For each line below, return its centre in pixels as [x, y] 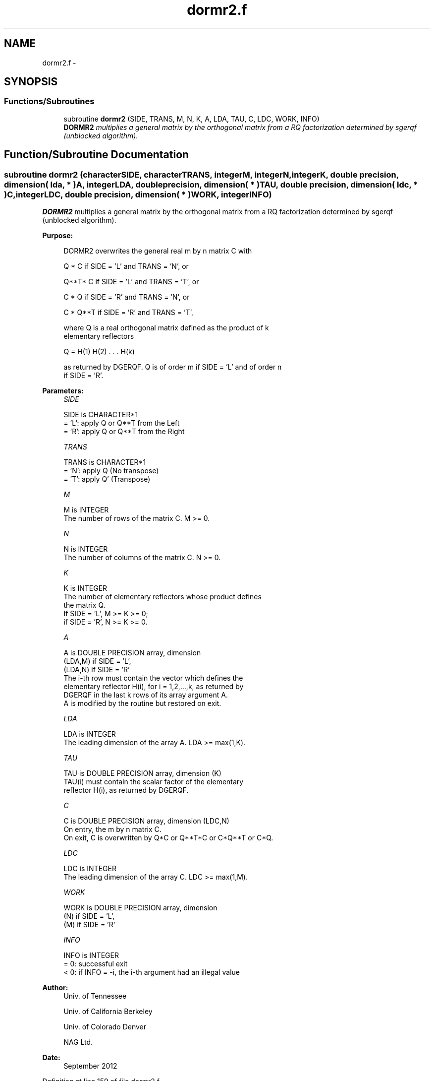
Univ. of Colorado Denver [105, 1027]
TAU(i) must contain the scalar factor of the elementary [154, 782]
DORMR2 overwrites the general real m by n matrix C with [158, 251]
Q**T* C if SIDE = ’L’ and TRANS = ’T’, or [131, 282]
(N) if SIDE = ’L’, [89, 916]
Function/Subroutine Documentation [97, 155]
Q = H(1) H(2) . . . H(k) [99, 352]
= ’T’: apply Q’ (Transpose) [107, 479]
